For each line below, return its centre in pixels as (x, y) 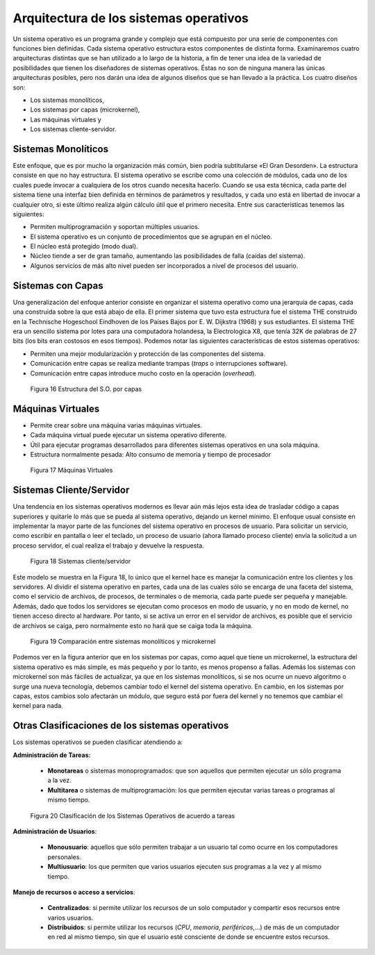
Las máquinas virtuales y (66, 119)
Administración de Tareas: (52, 755)
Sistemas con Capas (58, 286)
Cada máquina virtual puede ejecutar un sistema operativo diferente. (128, 435)
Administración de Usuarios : (55, 831)
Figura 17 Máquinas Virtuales (72, 470)
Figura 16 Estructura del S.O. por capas (86, 389)
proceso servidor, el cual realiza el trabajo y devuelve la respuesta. (108, 546)
